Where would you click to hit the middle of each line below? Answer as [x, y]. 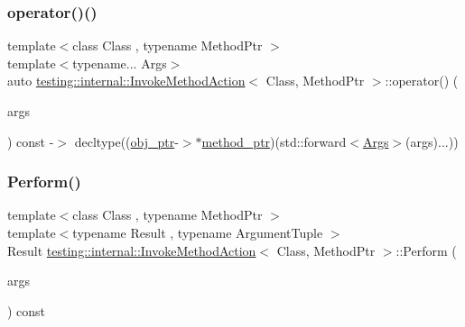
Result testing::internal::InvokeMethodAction [132, 250]
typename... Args [120, 63]
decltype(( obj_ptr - [126, 141]
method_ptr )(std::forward [274, 141]
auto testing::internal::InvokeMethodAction [126, 81]
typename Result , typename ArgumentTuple [198, 232]
